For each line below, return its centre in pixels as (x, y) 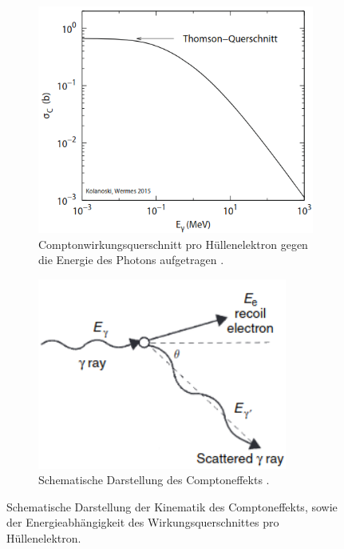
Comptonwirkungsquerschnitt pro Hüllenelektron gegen (173, 244)
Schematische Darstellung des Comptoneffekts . (154, 480)
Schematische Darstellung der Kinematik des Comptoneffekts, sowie (172, 506)
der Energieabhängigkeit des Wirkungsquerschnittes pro (143, 522)
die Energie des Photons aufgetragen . (131, 260)
